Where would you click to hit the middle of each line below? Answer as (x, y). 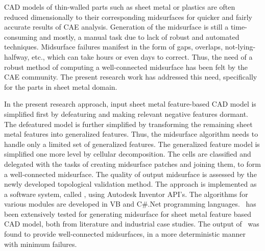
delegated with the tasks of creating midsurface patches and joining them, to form (132, 164)
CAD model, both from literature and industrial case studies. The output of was (132, 224)
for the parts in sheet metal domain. (61, 86)
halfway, (17, 56)
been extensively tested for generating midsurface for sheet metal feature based (128, 214)
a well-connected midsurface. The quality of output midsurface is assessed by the (130, 174)
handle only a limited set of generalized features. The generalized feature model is (132, 144)
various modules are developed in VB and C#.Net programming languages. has (130, 204)
